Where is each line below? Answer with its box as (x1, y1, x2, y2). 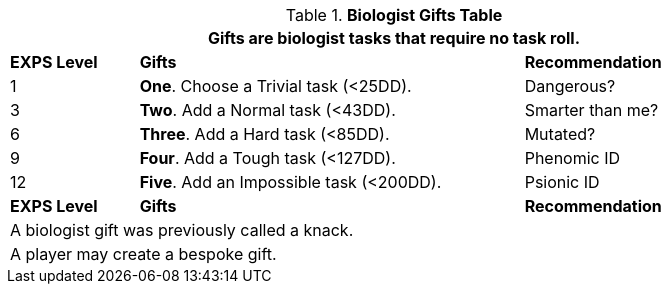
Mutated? (524, 124, 596, 144)
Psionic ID (524, 172, 600, 192)
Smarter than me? (524, 100, 659, 120)
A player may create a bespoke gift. (10, 244, 277, 264)
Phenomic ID (524, 148, 621, 168)
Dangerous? (524, 76, 616, 96)
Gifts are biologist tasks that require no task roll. (207, 28, 580, 48)
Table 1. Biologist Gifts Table (285, 5, 503, 25)
